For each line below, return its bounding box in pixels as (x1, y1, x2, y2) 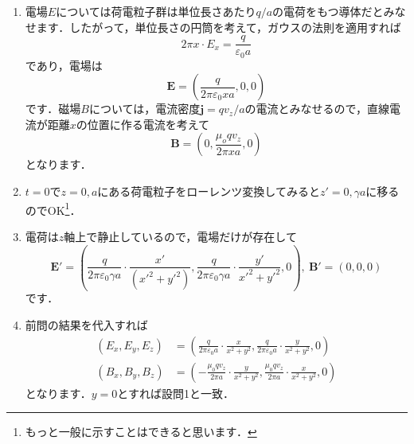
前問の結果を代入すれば (25, 317, 148, 333)
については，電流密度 (88, 100, 201, 117)
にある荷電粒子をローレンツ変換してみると (97, 183, 320, 200)
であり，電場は (25, 56, 103, 73)
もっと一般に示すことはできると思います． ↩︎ (25, 423, 257, 440)
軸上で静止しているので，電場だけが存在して (64, 228, 297, 244)
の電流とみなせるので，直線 (244, 100, 390, 117)
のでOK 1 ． (25, 199, 81, 218)
